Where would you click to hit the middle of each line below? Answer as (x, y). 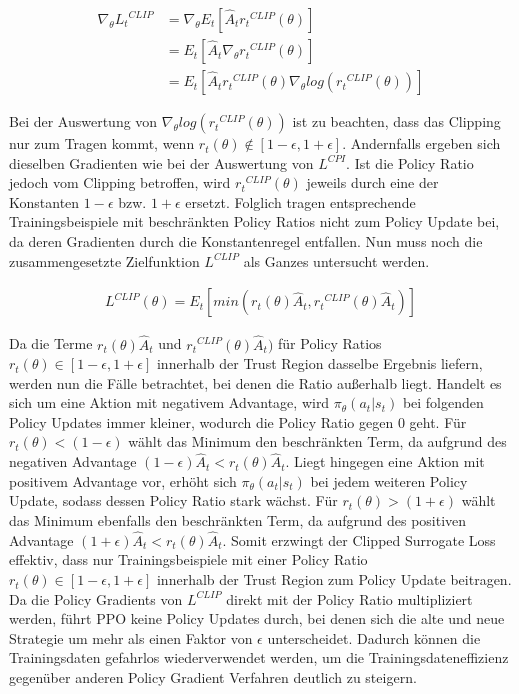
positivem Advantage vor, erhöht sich (123, 480)
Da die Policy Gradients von (96, 598)
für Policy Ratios (330, 343)
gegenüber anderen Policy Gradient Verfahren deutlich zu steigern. (213, 677)
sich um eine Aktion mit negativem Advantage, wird (169, 402)
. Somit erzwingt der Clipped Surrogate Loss (359, 539)
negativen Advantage (73, 461)
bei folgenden (443, 402)
